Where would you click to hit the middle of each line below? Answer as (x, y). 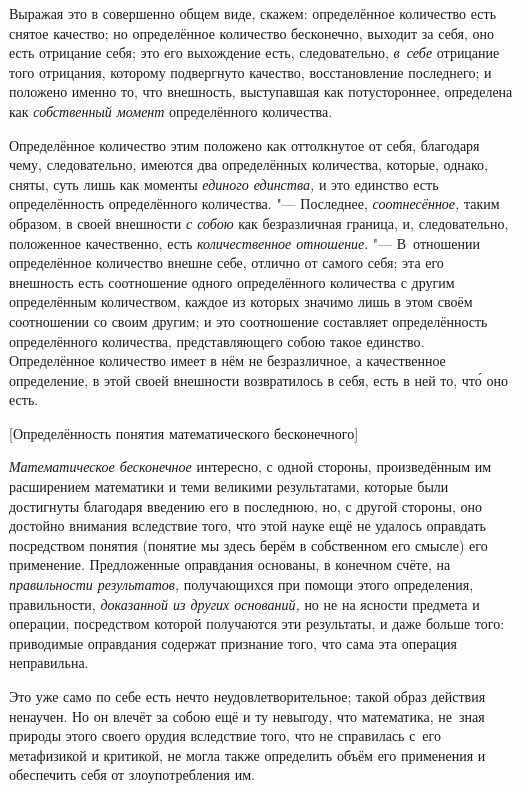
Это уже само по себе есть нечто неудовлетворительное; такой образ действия (247, 696)
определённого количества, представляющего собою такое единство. (217, 340)
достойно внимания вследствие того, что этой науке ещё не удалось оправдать (247, 525)
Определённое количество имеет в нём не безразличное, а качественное (227, 360)
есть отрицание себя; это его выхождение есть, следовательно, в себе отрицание (254, 52)
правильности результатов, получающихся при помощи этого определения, (241, 584)
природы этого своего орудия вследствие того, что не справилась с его (225, 735)
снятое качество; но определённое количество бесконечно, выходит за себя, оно (252, 32)
